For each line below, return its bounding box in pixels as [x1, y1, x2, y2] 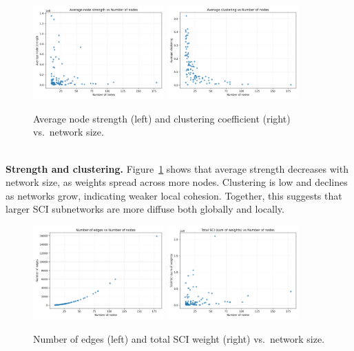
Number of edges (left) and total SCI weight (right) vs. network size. [33, 331, 325, 345]
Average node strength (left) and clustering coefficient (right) [33, 111, 291, 125]
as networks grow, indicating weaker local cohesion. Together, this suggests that [6, 188, 342, 202]
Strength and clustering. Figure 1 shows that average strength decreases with [6, 161, 348, 175]
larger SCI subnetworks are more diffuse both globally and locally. [6, 202, 284, 216]
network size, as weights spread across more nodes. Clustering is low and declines [6, 175, 348, 189]
